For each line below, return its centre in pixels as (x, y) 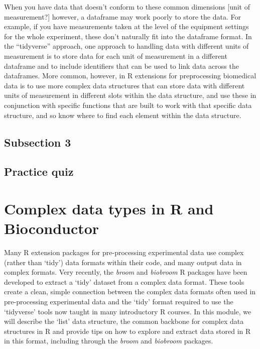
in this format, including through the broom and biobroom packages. (109, 341)
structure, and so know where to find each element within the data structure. (123, 115)
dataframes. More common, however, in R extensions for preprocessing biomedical (130, 76)
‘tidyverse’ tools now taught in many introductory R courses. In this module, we (128, 311)
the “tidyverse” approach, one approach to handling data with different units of (126, 46)
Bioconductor (52, 228)
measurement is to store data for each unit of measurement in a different (116, 55)
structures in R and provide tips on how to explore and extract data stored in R (127, 331)
